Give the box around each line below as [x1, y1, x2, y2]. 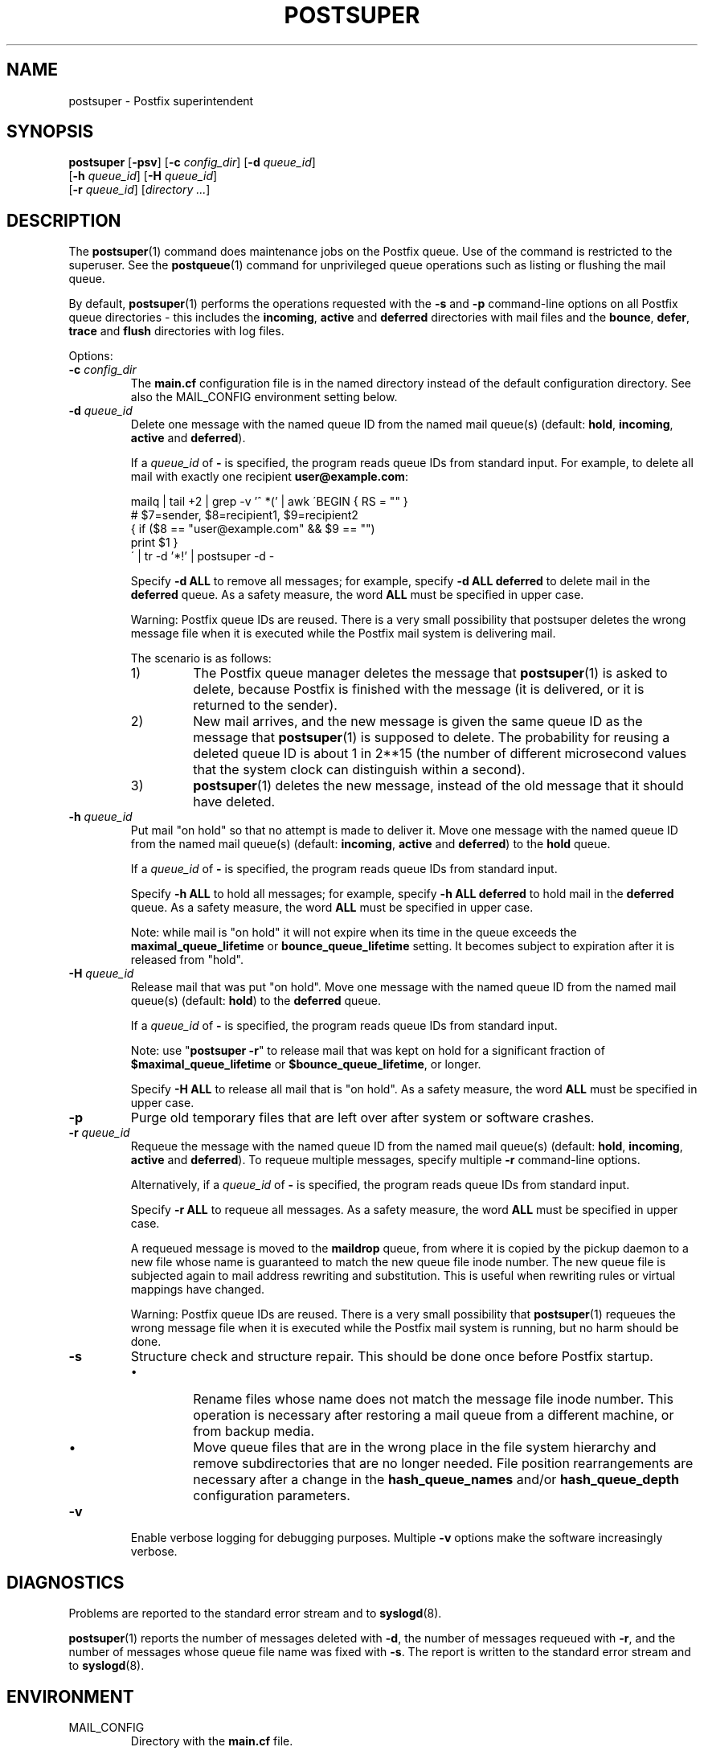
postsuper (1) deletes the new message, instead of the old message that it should [193, 777, 684, 794]
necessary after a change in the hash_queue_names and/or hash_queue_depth [193, 1471, 679, 1488]
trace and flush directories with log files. [68, 324, 284, 338]
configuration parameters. [193, 1487, 350, 1504]
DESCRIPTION [6, 210, 121, 231]
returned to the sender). [193, 697, 338, 714]
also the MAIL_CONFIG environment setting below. [130, 390, 398, 404]
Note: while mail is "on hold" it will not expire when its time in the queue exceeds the [130, 925, 577, 940]
